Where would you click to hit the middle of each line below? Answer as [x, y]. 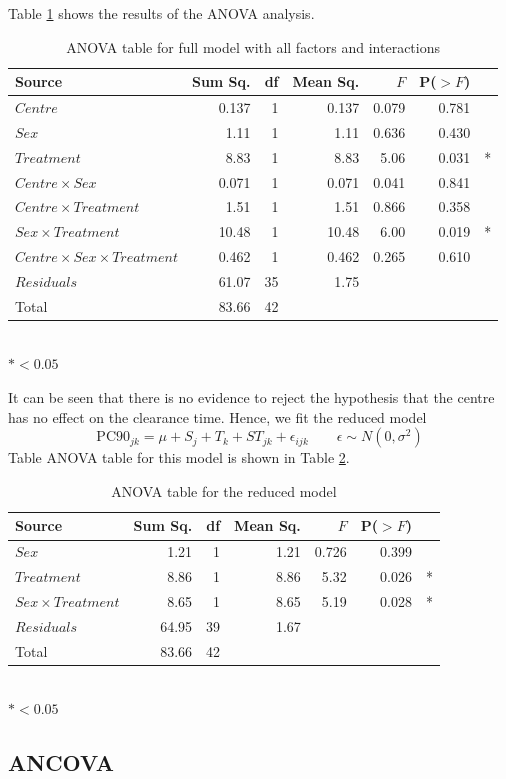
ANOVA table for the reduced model [224, 490]
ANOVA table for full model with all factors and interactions [253, 46]
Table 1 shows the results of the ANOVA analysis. [161, 13]
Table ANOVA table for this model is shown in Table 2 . [179, 457]
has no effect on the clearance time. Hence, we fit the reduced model [217, 416]
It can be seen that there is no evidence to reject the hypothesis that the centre [251, 397]
